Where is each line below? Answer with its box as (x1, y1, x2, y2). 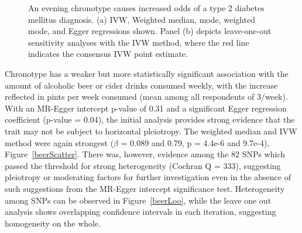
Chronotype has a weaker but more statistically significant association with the (5, 67, 289, 79)
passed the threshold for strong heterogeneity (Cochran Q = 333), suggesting (5, 159, 281, 171)
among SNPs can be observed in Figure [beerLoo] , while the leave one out (5, 194, 272, 206)
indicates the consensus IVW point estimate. (28, 48, 188, 60)
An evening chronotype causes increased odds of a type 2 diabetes (28, 2, 265, 13)
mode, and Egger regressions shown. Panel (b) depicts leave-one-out (28, 25, 272, 37)
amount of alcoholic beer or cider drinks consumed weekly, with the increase (5, 79, 278, 91)
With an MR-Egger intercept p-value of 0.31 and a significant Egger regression (5, 102, 287, 114)
